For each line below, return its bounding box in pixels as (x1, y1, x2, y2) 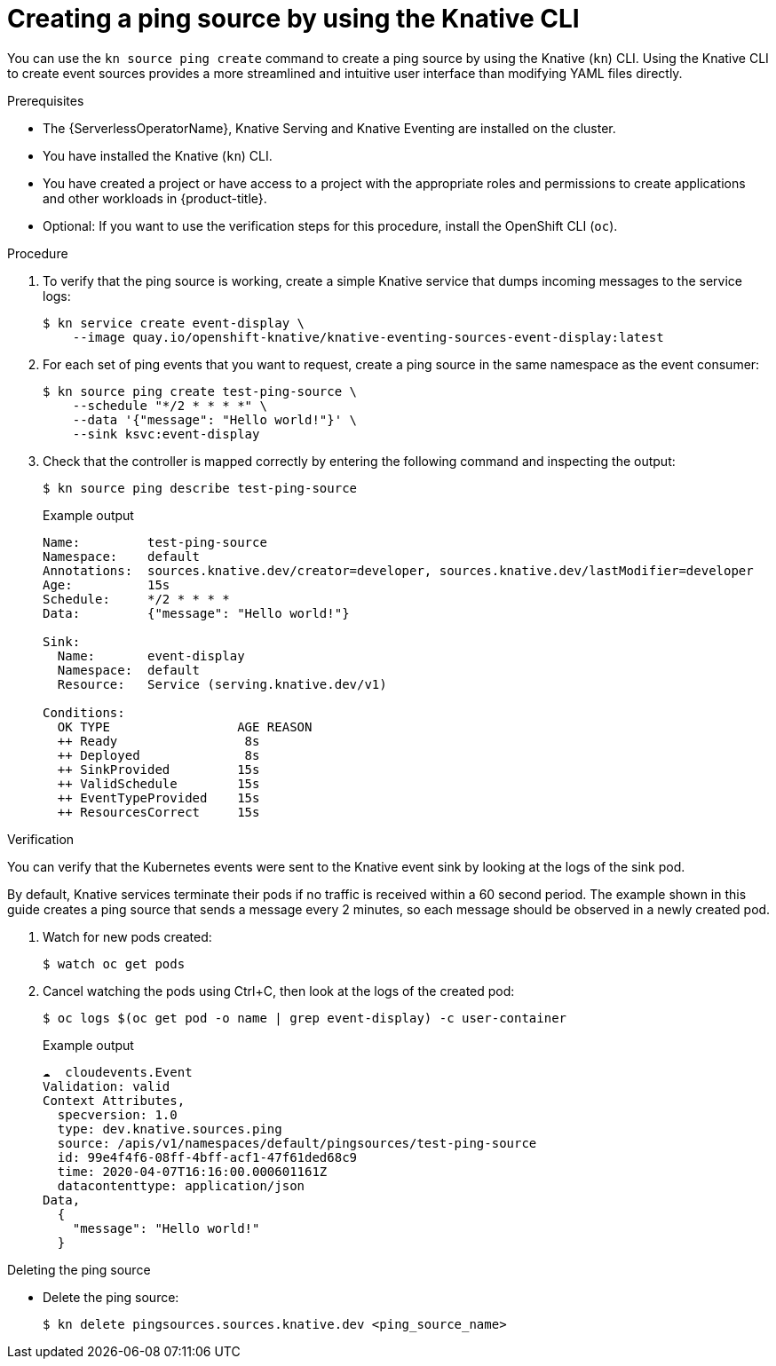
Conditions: (43, 705, 125, 720)
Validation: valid (43, 1078, 170, 1094)
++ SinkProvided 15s (57, 762, 260, 777)
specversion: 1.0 (57, 1107, 178, 1122)
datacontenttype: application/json (57, 1178, 305, 1193)
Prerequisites (7, 92, 84, 108)
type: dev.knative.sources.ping (57, 1121, 282, 1136)
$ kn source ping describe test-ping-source (43, 480, 358, 495)
